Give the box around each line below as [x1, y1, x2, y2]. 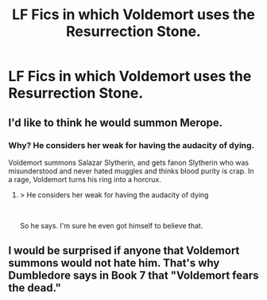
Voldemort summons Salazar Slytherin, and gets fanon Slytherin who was [8, 158, 249, 167]
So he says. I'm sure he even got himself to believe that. [19, 220, 203, 230]
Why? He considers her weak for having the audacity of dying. [8, 139, 255, 150]
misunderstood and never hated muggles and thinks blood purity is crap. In [8, 166, 254, 176]
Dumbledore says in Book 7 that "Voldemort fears [8, 269, 259, 282]
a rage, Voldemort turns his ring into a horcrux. [8, 174, 161, 184]
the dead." [8, 281, 62, 295]
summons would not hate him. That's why [8, 256, 220, 270]
